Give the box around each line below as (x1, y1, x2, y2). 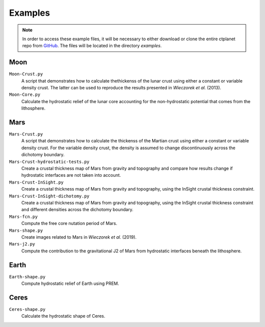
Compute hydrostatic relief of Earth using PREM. (21, 280, 119, 287)
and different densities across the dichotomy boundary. (21, 207, 133, 213)
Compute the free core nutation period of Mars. (21, 220, 118, 226)
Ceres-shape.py (9, 306, 46, 312)
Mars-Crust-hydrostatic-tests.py (9, 159, 90, 164)
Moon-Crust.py (9, 71, 43, 77)
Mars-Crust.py (9, 132, 43, 137)
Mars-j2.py (9, 241, 35, 247)
